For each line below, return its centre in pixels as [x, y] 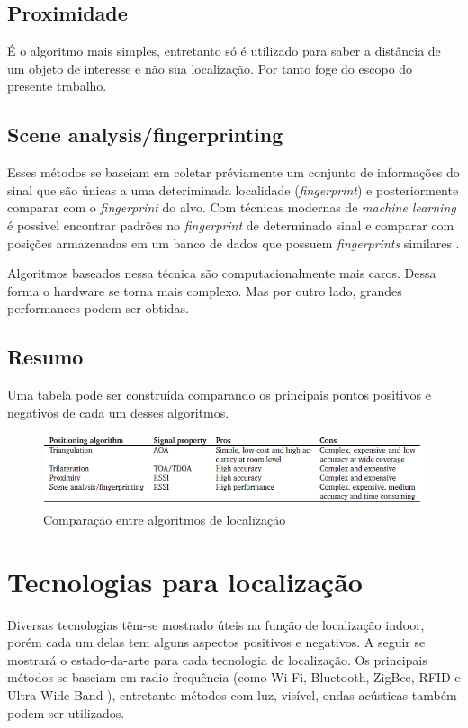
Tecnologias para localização [185, 581]
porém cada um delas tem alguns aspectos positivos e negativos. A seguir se [216, 642]
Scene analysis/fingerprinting [145, 135]
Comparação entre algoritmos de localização [165, 519]
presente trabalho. [57, 86]
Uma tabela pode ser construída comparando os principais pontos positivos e [219, 395]
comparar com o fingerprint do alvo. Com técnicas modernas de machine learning [232, 207]
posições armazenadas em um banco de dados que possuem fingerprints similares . [234, 243]
